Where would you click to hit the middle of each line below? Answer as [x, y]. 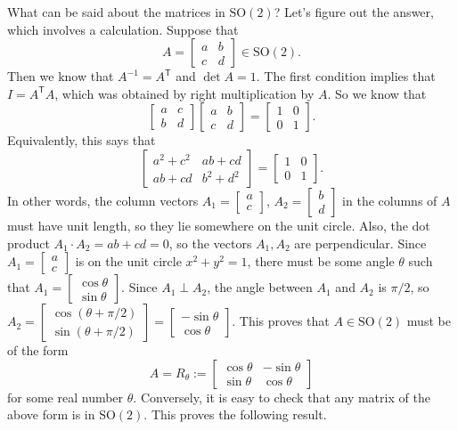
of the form [38, 350]
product [29, 243]
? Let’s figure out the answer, [354, 12]
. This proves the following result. [235, 414]
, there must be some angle [321, 261]
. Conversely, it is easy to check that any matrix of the [282, 397]
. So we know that [377, 93]
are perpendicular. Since [360, 243]
